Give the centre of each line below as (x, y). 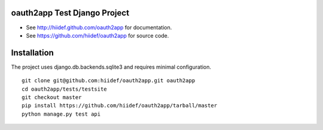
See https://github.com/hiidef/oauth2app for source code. (97, 35)
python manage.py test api (61, 114)
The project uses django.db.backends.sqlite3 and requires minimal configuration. (111, 67)
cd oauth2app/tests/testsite (64, 89)
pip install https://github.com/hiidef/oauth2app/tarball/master (120, 106)
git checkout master (52, 97)
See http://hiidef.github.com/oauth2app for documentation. (99, 27)
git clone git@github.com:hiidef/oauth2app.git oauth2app (109, 81)
